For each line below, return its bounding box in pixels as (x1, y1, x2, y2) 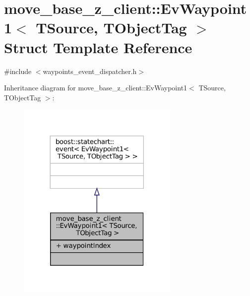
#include (4, 66, 32, 76)
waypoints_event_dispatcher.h (43, 66, 137, 76)
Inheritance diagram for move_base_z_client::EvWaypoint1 (4, 82, 187, 93)
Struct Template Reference (4, 37, 192, 57)
